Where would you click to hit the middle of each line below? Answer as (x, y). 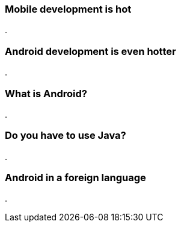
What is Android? (46, 93)
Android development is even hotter (91, 51)
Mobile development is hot (68, 9)
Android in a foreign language (75, 177)
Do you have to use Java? (66, 136)
